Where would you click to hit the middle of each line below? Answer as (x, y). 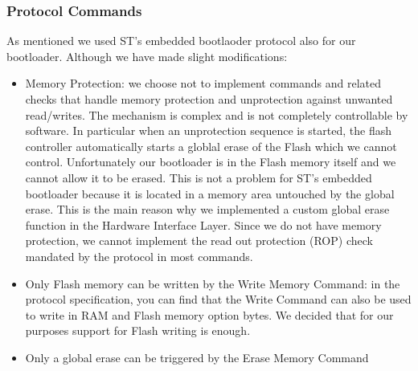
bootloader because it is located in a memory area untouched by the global (210, 193)
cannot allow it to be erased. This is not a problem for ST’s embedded (199, 177)
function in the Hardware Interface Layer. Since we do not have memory (203, 224)
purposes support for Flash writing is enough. (138, 330)
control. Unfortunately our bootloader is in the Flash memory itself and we (211, 162)
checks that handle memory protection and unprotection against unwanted (209, 99)
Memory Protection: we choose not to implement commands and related (203, 83)
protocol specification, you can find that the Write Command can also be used (218, 299)
